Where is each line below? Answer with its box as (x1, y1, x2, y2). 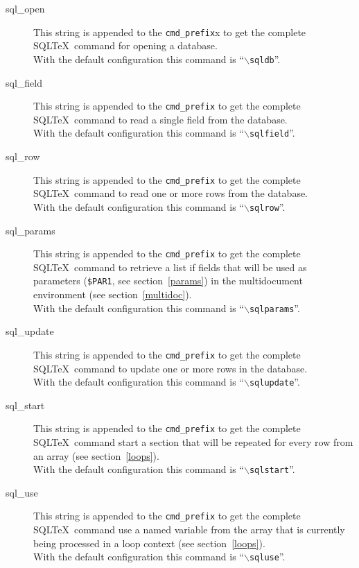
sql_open (6, 1, 45, 15)
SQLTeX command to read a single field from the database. (33, 112, 288, 126)
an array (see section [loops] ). (33, 448, 159, 463)
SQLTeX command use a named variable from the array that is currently (33, 522, 345, 537)
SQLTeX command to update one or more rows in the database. (33, 361, 308, 375)
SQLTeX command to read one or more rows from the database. (33, 186, 308, 200)
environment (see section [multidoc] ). (33, 287, 192, 301)
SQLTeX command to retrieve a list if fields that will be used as (33, 259, 307, 274)
